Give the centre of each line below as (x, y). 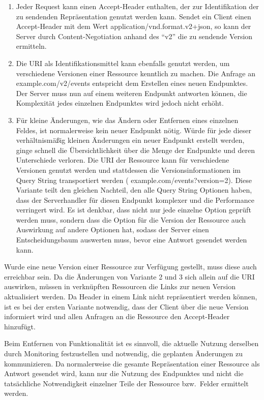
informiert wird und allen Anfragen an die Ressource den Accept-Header (117, 316)
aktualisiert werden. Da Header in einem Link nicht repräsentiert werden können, (131, 297)
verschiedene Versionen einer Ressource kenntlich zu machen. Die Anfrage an (136, 73)
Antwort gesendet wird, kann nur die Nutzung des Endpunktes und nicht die (124, 373)
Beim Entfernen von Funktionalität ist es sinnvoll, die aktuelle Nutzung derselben (131, 343)
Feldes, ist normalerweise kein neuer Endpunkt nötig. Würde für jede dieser (134, 130)
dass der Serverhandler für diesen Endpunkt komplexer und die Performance (135, 199)
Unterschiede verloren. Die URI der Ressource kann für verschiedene (123, 160)
